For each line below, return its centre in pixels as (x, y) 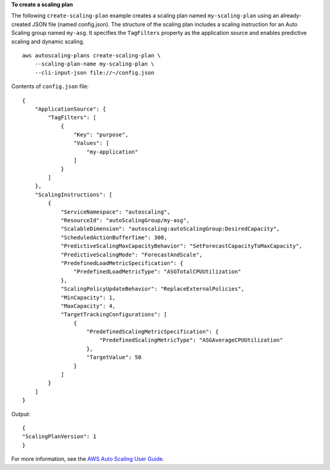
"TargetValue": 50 (114, 357)
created (21, 24)
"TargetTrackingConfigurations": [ (114, 315)
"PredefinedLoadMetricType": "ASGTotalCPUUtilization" (157, 272)
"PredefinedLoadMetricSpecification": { (122, 263)
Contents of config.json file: (50, 86)
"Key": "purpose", (101, 135)
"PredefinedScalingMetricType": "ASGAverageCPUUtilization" (191, 340)
